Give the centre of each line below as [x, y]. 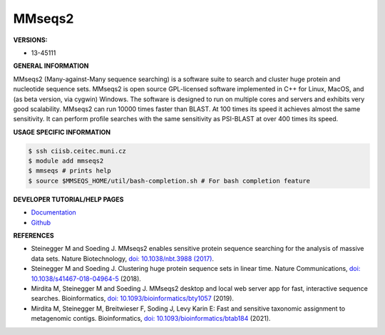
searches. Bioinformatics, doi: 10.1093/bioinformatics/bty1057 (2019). [133, 299]
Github [41, 222]
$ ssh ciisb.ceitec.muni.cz [77, 151]
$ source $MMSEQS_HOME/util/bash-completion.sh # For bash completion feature [169, 181]
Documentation [53, 212]
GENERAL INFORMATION [51, 66]
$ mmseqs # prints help [70, 171]
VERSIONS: [30, 40]
